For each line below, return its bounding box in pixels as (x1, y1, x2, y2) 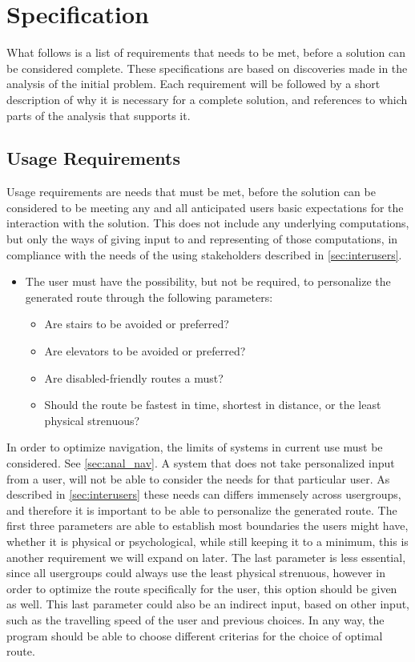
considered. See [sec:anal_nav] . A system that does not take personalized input (6, 455, 395, 471)
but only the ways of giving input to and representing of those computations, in (6, 231, 398, 247)
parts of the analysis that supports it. (6, 106, 191, 123)
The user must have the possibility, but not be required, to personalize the (25, 273, 391, 290)
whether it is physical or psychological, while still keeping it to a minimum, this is (6, 532, 409, 549)
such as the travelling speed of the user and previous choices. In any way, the (6, 611, 385, 628)
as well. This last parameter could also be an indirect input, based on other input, (6, 596, 410, 612)
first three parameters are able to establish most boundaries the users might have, (6, 517, 409, 534)
